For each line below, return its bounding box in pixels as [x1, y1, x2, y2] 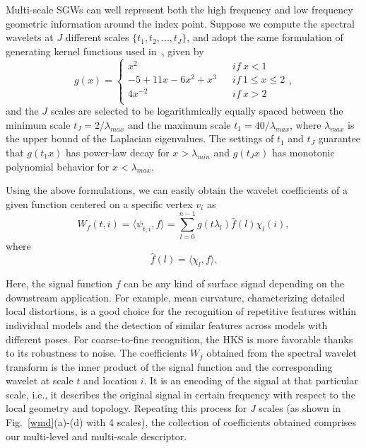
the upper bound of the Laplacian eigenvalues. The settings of [6, 131, 274, 146]
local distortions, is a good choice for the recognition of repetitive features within [6, 304, 356, 318]
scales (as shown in [259, 401, 341, 415]
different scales [65, 30, 129, 45]
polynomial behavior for [6, 159, 110, 173]
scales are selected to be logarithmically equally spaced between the [50, 103, 343, 118]
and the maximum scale [128, 117, 231, 132]
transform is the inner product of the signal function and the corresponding [6, 359, 333, 374]
